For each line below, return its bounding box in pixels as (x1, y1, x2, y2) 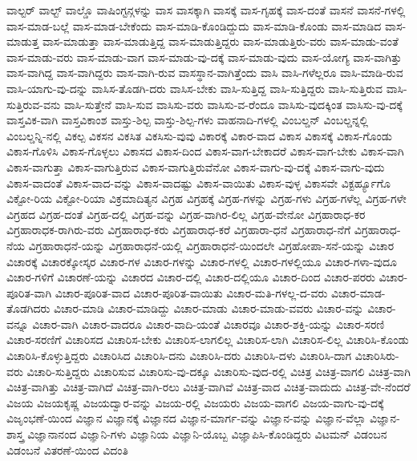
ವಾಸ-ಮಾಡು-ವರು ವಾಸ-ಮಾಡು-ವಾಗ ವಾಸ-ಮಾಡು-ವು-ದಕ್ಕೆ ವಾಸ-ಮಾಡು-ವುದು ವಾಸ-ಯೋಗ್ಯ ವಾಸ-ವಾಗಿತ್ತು (6, 48, 402, 65)
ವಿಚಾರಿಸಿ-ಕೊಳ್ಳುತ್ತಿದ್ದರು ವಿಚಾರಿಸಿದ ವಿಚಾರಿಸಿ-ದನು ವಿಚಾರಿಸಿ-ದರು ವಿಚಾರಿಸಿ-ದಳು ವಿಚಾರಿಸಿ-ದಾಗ (6, 347, 352, 364)
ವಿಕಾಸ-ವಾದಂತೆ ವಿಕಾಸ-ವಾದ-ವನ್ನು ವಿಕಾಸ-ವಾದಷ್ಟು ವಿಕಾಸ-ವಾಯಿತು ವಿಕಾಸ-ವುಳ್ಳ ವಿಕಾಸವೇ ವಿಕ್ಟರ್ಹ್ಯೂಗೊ (6, 174, 391, 191)
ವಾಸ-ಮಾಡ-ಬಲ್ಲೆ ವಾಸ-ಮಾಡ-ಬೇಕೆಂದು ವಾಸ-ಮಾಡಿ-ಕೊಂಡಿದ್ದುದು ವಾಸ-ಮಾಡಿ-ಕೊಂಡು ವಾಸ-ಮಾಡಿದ (6, 17, 382, 34)
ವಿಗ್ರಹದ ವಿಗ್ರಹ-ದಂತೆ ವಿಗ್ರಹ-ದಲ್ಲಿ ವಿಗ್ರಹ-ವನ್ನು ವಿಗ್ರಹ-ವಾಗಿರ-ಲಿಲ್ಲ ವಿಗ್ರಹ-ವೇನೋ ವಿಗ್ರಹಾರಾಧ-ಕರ (6, 205, 366, 222)
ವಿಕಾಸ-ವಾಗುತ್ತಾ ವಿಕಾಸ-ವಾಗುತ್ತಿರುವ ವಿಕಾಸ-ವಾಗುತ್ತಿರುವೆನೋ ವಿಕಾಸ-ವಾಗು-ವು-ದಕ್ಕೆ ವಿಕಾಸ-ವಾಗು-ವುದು (6, 158, 385, 175)
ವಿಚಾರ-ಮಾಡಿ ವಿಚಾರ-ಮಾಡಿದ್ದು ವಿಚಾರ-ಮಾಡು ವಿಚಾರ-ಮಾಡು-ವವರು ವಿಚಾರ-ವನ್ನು (54, 300, 364, 317)
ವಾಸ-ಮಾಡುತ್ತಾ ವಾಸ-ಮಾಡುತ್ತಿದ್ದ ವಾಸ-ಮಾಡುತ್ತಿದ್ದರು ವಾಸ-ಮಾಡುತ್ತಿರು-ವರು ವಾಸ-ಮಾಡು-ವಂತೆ (42, 33, 399, 50)
